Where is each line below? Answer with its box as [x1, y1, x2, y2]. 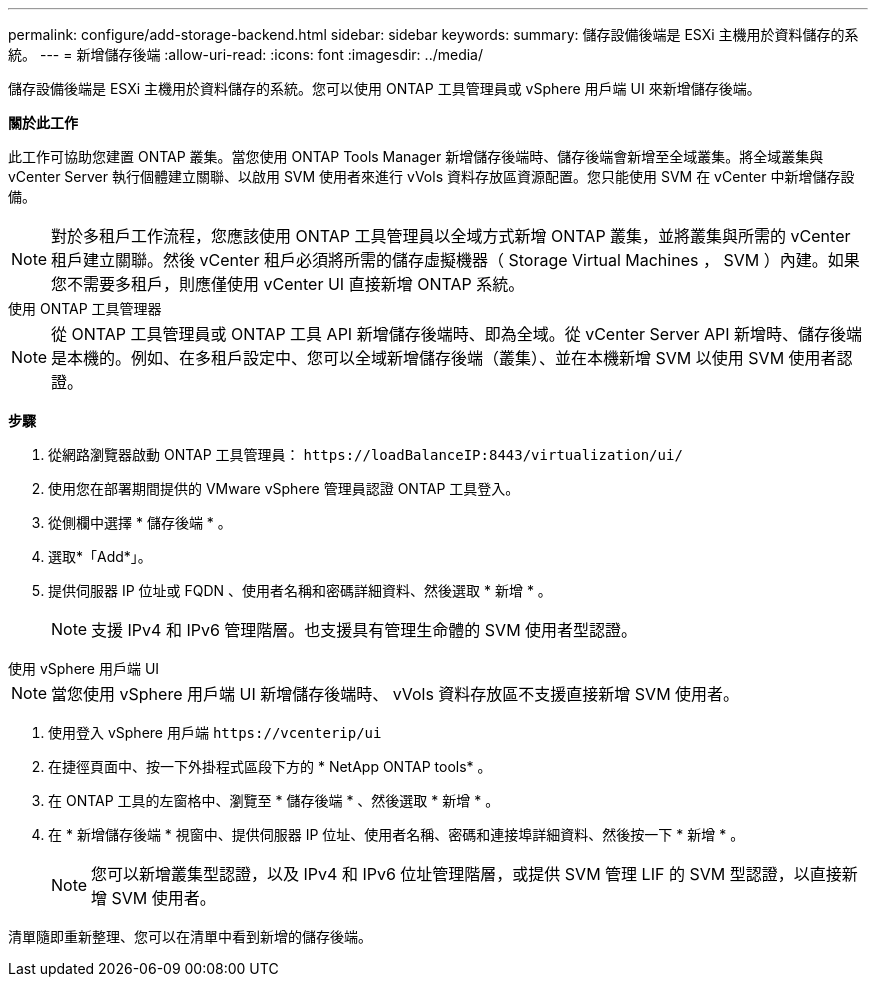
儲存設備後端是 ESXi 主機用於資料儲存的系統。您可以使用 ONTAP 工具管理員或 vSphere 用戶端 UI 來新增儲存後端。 [8, 80, 761, 97]
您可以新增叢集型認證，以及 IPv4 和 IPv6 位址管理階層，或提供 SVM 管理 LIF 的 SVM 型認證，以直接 [91, 864, 842, 884]
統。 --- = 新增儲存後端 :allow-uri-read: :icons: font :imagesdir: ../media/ [8, 46, 484, 63]
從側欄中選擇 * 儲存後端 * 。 [48, 514, 232, 531]
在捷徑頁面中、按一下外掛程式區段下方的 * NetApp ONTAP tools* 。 [48, 758, 492, 775]
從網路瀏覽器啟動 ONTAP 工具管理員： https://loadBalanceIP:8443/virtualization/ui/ [48, 446, 683, 463]
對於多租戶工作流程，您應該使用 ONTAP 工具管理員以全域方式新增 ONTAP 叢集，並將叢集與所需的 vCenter [51, 226, 851, 246]
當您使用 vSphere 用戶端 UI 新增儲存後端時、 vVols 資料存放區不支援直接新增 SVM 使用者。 [51, 684, 740, 704]
